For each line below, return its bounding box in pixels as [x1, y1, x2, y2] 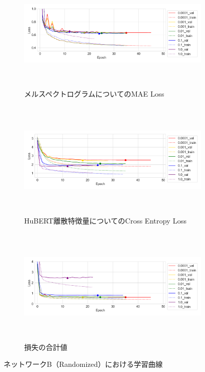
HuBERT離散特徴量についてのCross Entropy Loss [24, 215, 187, 226]
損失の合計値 [24, 341, 67, 352]
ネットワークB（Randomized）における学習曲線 [4, 359, 163, 369]
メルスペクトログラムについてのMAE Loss [24, 88, 164, 99]
